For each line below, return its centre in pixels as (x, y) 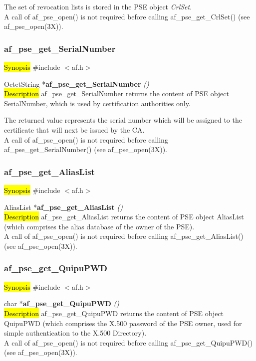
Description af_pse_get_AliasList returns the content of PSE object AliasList (124, 217)
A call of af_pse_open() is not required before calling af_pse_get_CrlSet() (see (127, 16)
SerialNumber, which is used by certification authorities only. (97, 103)
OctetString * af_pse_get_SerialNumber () (77, 84)
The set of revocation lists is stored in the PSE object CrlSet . (98, 6)
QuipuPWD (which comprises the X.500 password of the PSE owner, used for (123, 323)
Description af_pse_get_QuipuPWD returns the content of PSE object (114, 313)
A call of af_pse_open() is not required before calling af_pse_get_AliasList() (124, 236)
